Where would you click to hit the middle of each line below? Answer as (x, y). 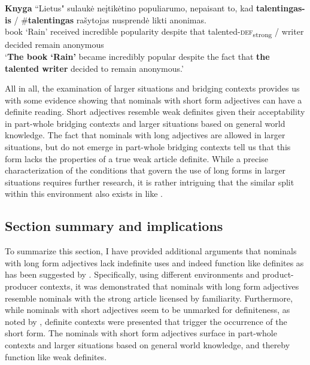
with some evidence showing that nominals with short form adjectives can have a (154, 100)
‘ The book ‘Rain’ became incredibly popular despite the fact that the (137, 56)
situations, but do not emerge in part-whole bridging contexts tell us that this (148, 147)
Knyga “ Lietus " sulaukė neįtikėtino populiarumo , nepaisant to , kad (129, 8)
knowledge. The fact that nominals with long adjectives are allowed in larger (145, 135)
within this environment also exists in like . (84, 194)
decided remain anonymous (54, 45)
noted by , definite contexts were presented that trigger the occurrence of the (146, 321)
